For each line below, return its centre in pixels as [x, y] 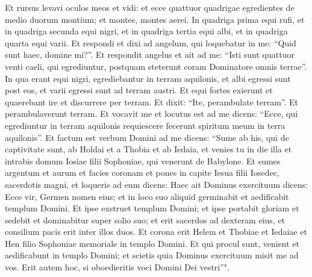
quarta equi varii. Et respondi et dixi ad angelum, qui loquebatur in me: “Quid [151, 42]
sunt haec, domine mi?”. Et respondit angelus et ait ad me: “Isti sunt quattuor [150, 54]
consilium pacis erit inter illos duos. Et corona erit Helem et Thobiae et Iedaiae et [156, 232]
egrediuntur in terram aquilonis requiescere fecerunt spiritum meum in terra [145, 125]
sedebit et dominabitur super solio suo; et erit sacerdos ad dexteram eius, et [145, 219]
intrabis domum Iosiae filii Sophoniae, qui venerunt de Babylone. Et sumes [143, 160]
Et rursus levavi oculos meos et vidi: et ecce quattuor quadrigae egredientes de [150, 7]
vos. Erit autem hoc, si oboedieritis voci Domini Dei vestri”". [117, 267]
